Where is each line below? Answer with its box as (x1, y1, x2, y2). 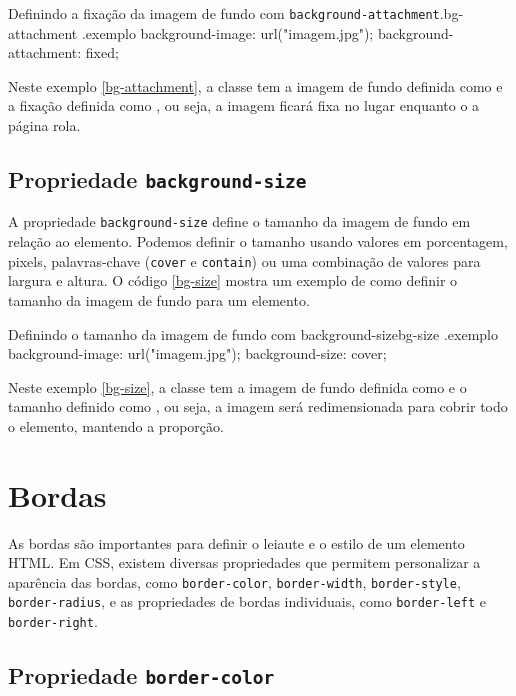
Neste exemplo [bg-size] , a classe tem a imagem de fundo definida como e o (8, 376, 467, 397)
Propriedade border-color (8, 660, 275, 691)
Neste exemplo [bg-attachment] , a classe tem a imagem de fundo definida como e (8, 75, 503, 96)
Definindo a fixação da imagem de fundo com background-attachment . (8, 3, 444, 23)
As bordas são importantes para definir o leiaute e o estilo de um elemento (8, 532, 465, 553)
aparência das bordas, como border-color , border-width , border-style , (8, 571, 461, 592)
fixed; (85, 42, 119, 63)
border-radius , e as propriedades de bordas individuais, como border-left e (8, 591, 486, 612)
